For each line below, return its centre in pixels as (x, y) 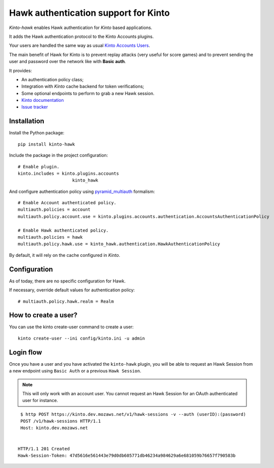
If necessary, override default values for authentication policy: (72, 290)
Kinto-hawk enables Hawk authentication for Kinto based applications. (81, 28)
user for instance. (40, 401)
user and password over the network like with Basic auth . (68, 62)
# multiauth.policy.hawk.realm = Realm (66, 301)
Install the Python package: (37, 133)
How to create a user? (43, 315)
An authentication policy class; (52, 79)
